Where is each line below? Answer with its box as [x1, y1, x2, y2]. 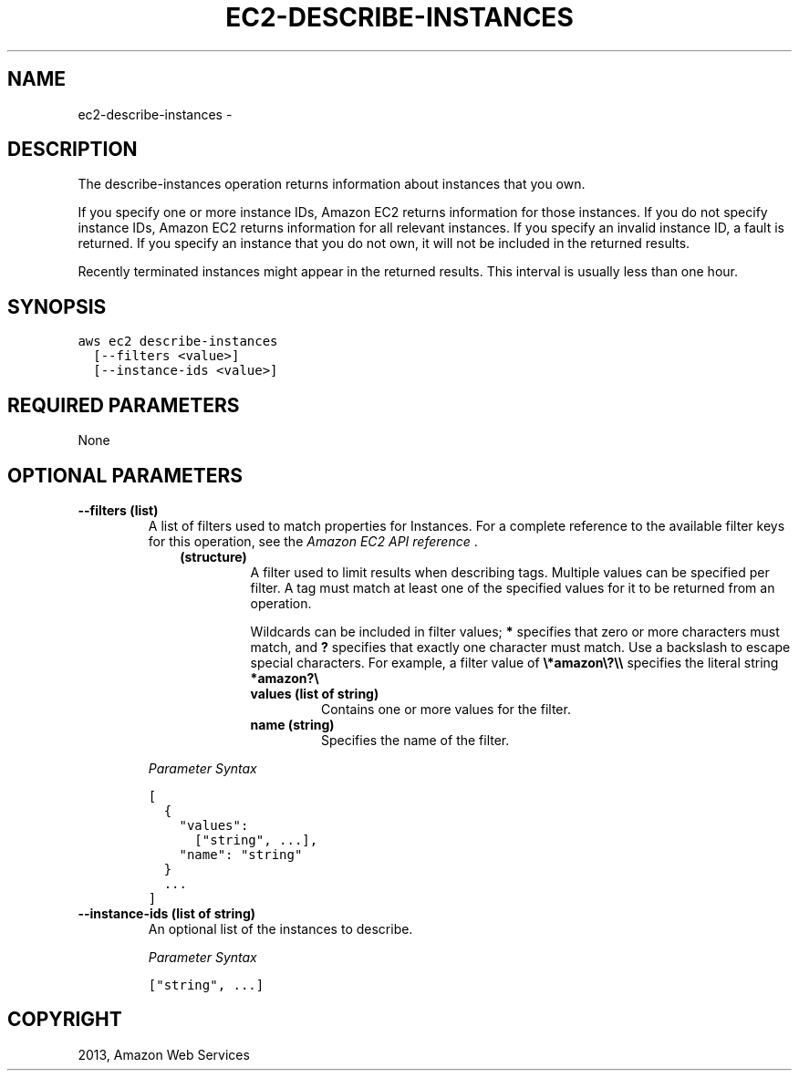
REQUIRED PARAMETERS [7, 393, 240, 417]
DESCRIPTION [7, 138, 138, 161]
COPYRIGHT [7, 1008, 122, 1031]
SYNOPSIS [7, 295, 107, 318]
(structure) [180, 548, 247, 565]
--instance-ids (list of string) [78, 905, 256, 921]
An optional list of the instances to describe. [148, 920, 413, 937]
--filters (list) [78, 502, 159, 518]
